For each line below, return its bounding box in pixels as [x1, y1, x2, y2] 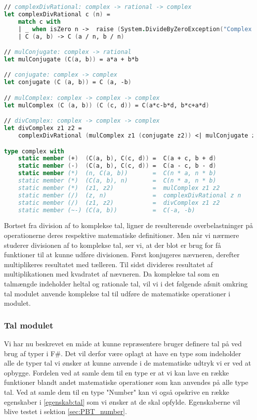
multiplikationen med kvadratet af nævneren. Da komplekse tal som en [4, 269, 219, 279]
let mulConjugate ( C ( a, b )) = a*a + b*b [4, 55, 139, 63]
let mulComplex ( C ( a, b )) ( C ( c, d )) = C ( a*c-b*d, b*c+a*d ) [4, 101, 210, 109]
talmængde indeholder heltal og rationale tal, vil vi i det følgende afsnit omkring [4, 278, 248, 288]
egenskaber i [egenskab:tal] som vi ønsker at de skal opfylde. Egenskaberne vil [4, 396, 240, 407]
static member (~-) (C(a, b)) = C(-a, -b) [18, 206, 195, 214]
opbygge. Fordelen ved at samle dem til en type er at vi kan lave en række [4, 367, 229, 377]
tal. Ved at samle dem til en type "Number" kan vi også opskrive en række [4, 386, 229, 397]
